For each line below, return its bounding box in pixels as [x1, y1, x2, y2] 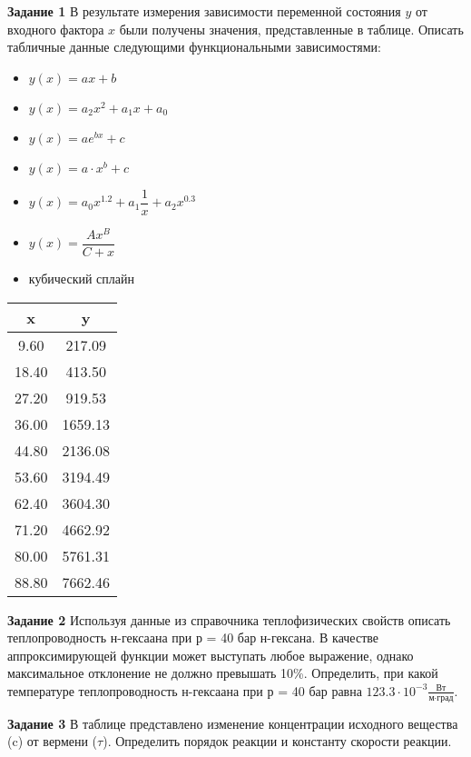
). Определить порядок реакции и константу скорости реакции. [103, 732, 452, 751]
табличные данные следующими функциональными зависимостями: [7, 37, 381, 56]
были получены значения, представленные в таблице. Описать [119, 19, 464, 38]
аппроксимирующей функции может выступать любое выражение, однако [7, 645, 414, 664]
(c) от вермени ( [7, 732, 98, 751]
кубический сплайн [28, 268, 134, 287]
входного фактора [7, 19, 104, 38]
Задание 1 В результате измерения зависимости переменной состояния [7, 2, 401, 20]
